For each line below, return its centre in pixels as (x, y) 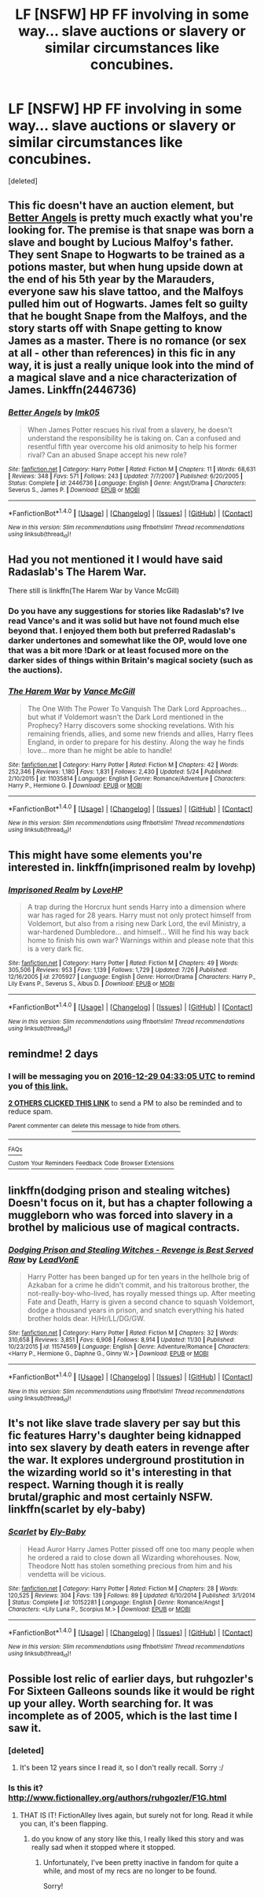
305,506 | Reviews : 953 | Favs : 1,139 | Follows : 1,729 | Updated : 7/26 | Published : (118, 970)
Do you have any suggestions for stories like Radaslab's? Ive (126, 611)
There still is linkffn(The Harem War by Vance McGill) (94, 591)
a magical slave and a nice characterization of (123, 378)
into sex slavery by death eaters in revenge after (129, 1448)
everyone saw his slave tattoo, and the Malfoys (126, 292)
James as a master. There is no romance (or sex (127, 341)
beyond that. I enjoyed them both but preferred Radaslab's (122, 631)
